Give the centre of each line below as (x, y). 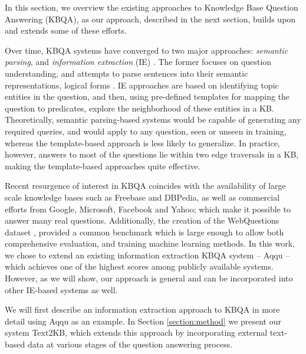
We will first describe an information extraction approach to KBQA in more (142, 309)
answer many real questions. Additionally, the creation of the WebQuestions (142, 220)
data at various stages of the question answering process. (130, 344)
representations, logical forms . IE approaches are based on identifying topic (142, 85)
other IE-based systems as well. (61, 289)
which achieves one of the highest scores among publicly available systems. (139, 266)
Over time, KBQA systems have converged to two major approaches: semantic (147, 50)
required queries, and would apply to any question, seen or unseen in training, (146, 131)
